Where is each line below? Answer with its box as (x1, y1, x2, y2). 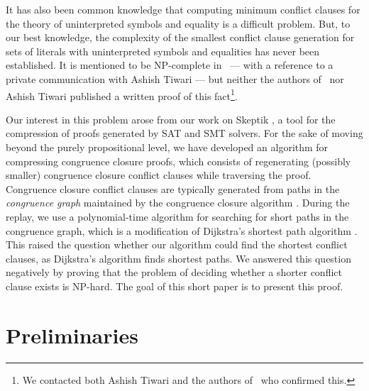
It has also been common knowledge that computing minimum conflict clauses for (6, 2, 360, 16)
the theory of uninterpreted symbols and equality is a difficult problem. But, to (6, 16, 351, 31)
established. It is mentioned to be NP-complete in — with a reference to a (6, 57, 334, 72)
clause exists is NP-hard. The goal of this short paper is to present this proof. (6, 278, 343, 293)
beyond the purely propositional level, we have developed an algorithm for (6, 140, 329, 154)
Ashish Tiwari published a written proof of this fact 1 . (6, 86, 238, 103)
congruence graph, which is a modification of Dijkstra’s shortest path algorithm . (6, 223, 358, 238)
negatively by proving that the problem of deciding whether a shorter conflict (6, 265, 342, 280)
